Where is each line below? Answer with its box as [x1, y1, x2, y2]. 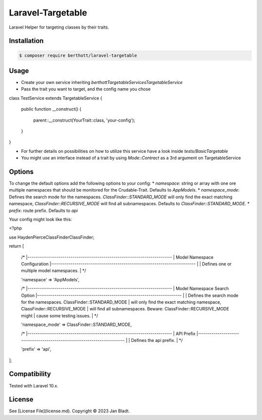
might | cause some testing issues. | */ [21, 313, 98, 319]
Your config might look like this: [9, 216, 72, 223]
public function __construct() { [21, 106, 82, 112]
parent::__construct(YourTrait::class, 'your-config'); [33, 117, 135, 123]
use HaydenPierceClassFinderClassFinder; [9, 234, 95, 240]
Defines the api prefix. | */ [131, 337, 183, 343]
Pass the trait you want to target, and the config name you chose [21, 86, 151, 92]
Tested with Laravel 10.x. [9, 383, 58, 388]
